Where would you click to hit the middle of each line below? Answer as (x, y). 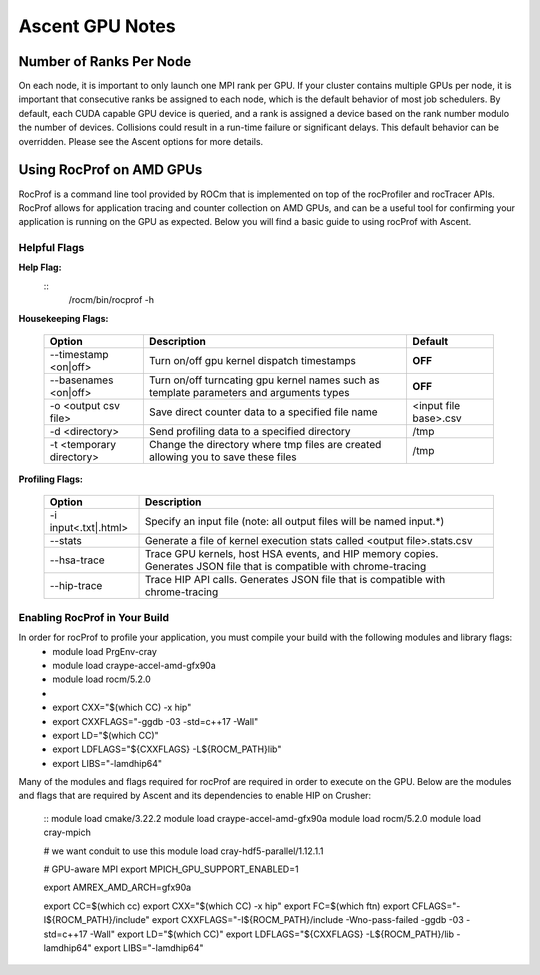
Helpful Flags (51, 248)
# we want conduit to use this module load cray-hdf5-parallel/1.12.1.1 (183, 851)
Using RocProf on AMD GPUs (110, 170)
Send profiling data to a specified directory (249, 432)
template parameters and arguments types (249, 393)
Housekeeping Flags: (63, 318)
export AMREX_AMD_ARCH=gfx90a (117, 887)
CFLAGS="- (436, 906)
